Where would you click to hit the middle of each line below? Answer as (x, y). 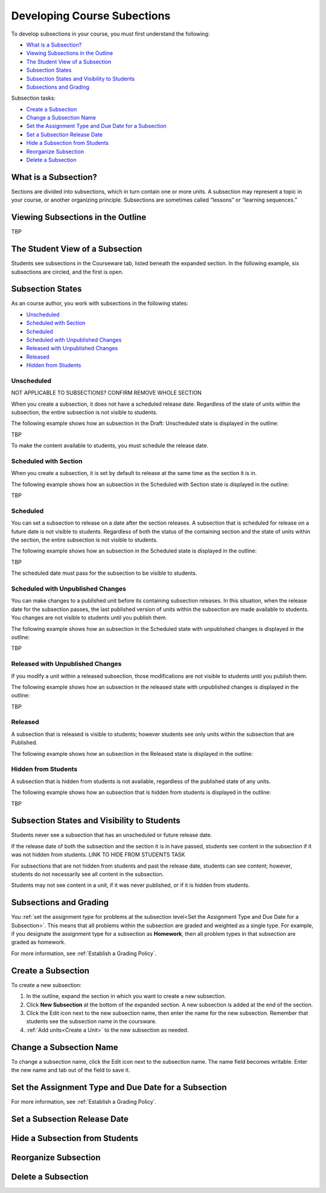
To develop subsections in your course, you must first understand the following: (110, 34)
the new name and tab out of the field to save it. (71, 1070)
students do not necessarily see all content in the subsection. (88, 874)
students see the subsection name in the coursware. (91, 1022)
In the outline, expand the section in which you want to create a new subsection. (126, 996)
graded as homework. (38, 942)
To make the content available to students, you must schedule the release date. (110, 446)
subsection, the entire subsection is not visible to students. (85, 412)
